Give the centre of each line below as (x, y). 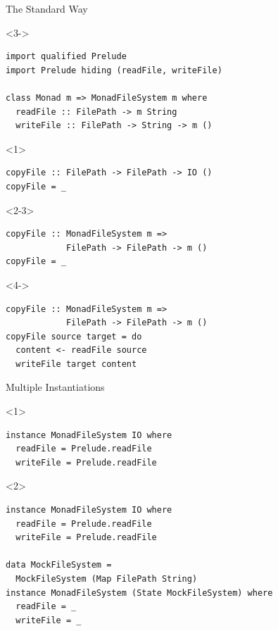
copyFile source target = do (74, 336)
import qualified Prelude (66, 57)
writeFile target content (76, 364)
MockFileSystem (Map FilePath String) (107, 579)
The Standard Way (47, 8)
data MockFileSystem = (59, 565)
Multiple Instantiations (55, 387)
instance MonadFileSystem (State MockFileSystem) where (139, 593)
